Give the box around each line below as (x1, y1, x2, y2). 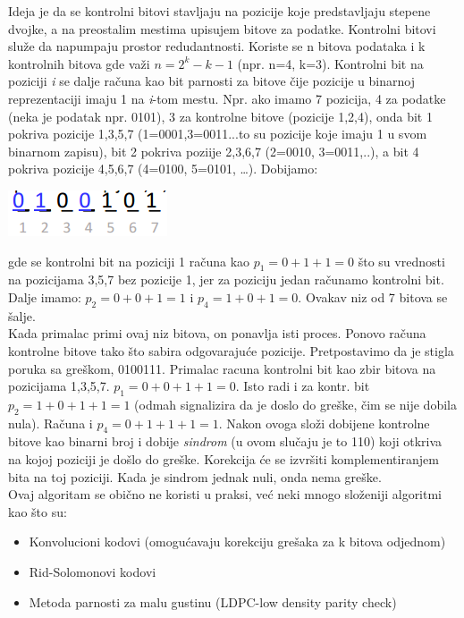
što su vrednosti (358, 251, 445, 270)
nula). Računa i (8, 413, 93, 432)
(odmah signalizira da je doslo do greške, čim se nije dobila (134, 394, 457, 413)
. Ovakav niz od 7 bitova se (298, 287, 448, 306)
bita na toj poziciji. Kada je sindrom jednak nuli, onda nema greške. (8, 467, 382, 486)
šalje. (8, 306, 36, 325)
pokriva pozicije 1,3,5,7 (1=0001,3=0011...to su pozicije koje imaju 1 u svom (8, 124, 427, 143)
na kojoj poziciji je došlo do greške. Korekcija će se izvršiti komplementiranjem (8, 450, 439, 469)
